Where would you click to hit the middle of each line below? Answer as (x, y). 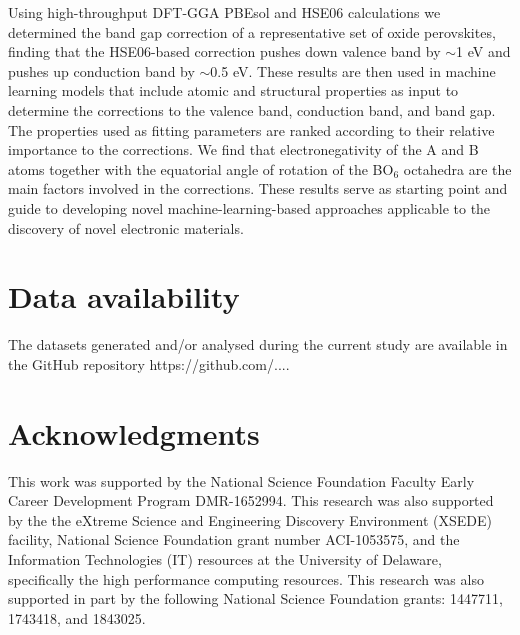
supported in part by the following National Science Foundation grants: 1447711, (255, 598)
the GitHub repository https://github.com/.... (149, 363)
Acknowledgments (134, 432)
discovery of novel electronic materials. (126, 227)
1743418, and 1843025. (77, 617)
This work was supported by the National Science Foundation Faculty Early (241, 480)
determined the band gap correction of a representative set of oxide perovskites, (252, 31)
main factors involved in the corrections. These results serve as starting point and (258, 188)
